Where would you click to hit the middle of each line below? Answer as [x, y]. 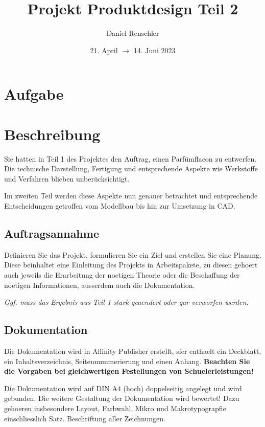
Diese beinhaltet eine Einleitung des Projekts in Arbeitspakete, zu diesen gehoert [131, 265]
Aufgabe [34, 94]
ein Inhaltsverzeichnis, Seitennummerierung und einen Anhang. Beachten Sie [127, 361]
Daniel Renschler [133, 33]
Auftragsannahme [52, 233]
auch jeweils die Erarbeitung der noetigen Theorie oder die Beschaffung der [122, 274]
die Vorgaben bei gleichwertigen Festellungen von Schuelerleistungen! [129, 371]
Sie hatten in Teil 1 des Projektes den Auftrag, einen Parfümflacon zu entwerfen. [130, 158]
